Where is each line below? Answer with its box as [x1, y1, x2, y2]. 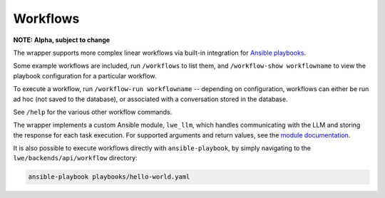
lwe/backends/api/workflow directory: [13, 154, 138, 162]
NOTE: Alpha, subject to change [13, 36, 111, 44]
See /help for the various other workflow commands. [13, 108, 173, 116]
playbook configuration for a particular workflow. [13, 71, 157, 80]
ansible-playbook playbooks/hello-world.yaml [28, 173, 190, 181]
